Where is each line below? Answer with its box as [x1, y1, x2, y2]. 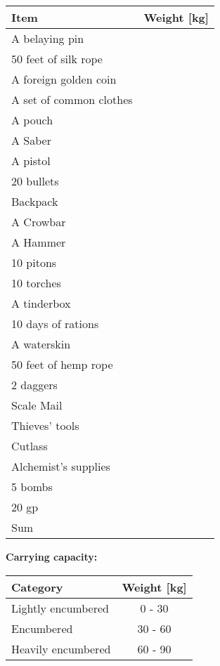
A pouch [11, 112, 53, 128]
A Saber [11, 132, 51, 148]
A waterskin [11, 336, 71, 352]
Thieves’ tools [11, 417, 79, 433]
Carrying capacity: [6, 549, 98, 563]
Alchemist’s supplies [11, 458, 110, 474]
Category [11, 578, 63, 595]
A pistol [11, 152, 51, 169]
